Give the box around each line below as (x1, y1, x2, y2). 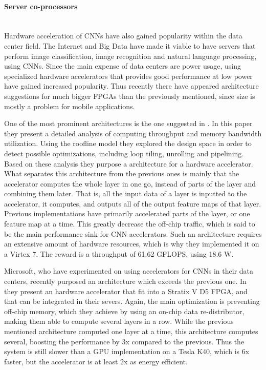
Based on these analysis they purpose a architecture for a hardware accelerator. (4, 158, 253, 169)
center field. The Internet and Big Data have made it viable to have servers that (4, 40, 256, 51)
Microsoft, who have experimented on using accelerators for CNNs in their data (4, 265, 254, 276)
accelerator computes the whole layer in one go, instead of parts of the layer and (4, 178, 256, 189)
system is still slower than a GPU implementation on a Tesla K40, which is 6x (4, 346, 250, 357)
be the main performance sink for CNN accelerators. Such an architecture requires (4, 228, 262, 239)
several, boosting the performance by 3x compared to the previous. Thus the (4, 336, 245, 346)
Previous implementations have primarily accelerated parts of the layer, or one (4, 208, 250, 219)
